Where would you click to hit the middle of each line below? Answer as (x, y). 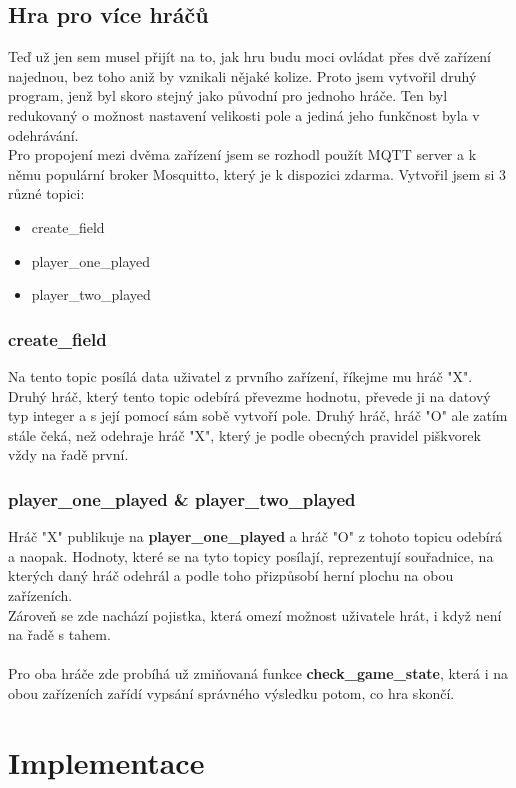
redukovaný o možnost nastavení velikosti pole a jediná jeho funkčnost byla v (244, 114)
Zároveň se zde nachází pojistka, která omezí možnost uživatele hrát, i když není (255, 614)
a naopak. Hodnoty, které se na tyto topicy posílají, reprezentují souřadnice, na (251, 555)
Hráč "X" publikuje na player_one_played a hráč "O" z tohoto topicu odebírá (255, 536)
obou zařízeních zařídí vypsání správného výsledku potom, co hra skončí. (231, 692)
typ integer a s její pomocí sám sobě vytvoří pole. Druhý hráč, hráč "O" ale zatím (258, 415)
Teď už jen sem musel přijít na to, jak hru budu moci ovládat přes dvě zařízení (249, 56)
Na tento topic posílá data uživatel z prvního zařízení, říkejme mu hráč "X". (240, 375)
